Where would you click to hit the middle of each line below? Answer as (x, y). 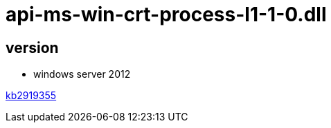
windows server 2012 (82, 74)
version (32, 47)
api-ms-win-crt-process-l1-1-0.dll (166, 14)
